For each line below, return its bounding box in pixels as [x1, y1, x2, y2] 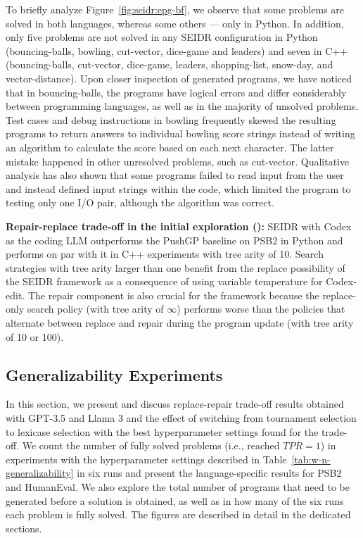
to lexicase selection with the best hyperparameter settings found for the [6, 424, 319, 439]
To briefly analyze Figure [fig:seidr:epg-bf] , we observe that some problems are [6, 2, 345, 16]
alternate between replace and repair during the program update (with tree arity [6, 315, 354, 330]
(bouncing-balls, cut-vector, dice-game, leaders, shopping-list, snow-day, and [6, 57, 333, 72]
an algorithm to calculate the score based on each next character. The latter [6, 139, 334, 154]
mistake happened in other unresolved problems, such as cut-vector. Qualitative [6, 154, 350, 168]
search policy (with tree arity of [27, 301, 164, 316]
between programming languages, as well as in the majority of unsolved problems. [6, 99, 359, 113]
